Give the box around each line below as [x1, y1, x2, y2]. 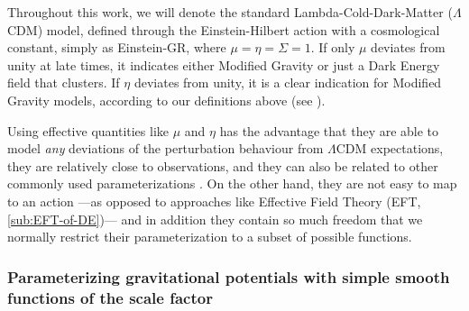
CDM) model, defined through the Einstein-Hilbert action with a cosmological [7, 20, 440, 39]
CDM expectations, [336, 139, 444, 158]
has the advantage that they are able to [219, 121, 439, 140]
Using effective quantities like [7, 121, 170, 140]
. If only [310, 38, 355, 57]
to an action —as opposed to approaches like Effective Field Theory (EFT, [7, 191, 421, 210]
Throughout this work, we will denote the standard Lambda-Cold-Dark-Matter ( [7, 3, 453, 21]
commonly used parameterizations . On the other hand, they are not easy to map [7, 174, 457, 193]
